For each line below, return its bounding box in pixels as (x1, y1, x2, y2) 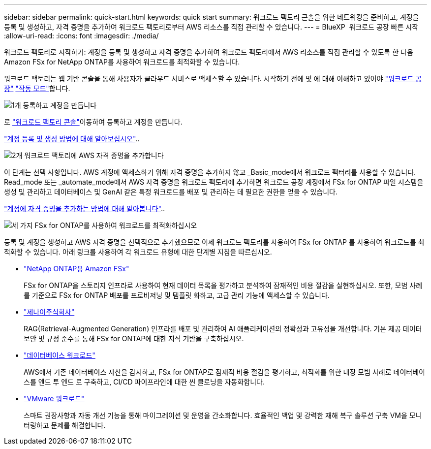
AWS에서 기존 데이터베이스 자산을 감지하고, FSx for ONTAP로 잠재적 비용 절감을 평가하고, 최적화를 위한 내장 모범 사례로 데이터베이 (24, 368, 425, 376)
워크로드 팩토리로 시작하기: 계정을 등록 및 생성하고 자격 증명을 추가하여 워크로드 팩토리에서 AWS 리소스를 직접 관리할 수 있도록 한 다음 (4, 48, 413, 56)
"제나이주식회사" (24, 308, 75, 316)
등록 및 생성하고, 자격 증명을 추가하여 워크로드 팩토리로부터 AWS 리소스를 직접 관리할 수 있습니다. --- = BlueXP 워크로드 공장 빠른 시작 (4, 23, 419, 31)
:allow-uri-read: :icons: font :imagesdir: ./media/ (4, 32, 159, 40)
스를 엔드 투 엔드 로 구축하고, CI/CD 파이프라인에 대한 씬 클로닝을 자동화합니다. (24, 378, 265, 386)
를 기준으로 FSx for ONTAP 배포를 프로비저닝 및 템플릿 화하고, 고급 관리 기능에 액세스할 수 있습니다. (24, 291, 330, 299)
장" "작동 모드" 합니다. (4, 84, 70, 93)
